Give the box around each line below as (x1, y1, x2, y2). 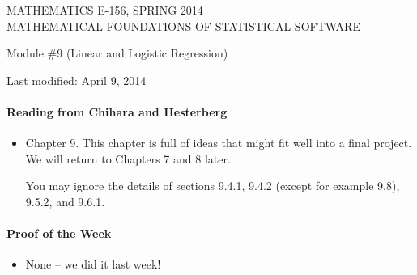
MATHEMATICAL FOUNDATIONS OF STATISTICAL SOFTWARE (6, 17, 360, 34)
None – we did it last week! (25, 256, 161, 273)
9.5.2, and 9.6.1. (25, 192, 105, 209)
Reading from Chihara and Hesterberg (6, 103, 228, 120)
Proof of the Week (6, 225, 112, 242)
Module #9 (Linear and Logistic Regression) (6, 44, 228, 61)
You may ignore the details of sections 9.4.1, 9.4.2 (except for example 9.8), (25, 177, 400, 194)
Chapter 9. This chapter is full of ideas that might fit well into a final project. (25, 134, 412, 151)
